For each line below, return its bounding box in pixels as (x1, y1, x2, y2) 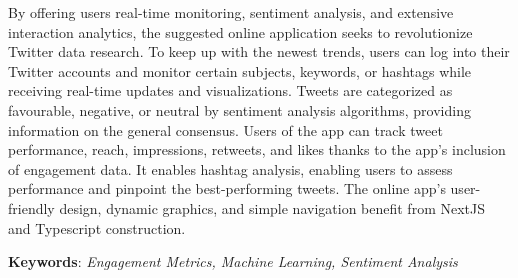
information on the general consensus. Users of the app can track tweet (8, 119, 443, 140)
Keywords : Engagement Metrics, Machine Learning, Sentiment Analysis (8, 251, 458, 272)
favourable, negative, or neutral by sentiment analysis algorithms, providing (8, 99, 471, 120)
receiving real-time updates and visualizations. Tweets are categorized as (8, 80, 453, 101)
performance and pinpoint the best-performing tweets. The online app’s (8, 178, 446, 199)
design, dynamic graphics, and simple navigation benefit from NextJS (59, 197, 485, 218)
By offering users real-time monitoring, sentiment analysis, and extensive (8, 2, 454, 22)
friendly (8, 197, 55, 218)
